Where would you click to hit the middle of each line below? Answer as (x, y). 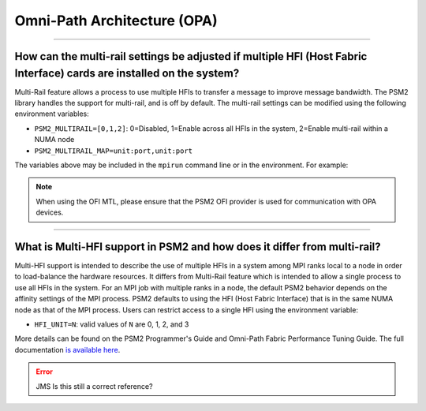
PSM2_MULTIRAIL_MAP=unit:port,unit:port (114, 151)
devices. (50, 212)
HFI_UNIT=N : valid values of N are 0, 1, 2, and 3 (112, 324)
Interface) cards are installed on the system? (127, 73)
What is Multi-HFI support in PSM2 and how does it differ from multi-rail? (198, 247)
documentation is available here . (67, 349)
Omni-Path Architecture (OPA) (116, 21)
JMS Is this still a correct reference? (94, 386)
